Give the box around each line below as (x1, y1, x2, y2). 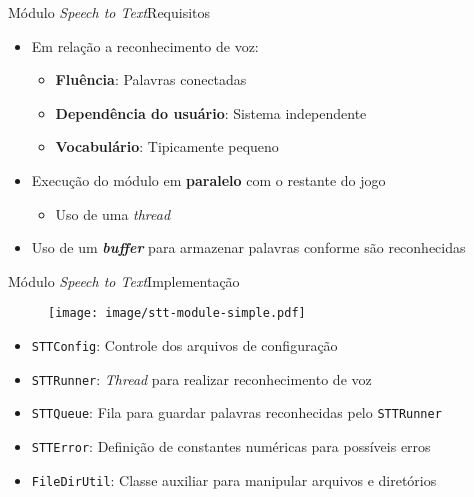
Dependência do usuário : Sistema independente (55, 102, 367, 123)
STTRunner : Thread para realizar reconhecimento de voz (31, 368, 372, 389)
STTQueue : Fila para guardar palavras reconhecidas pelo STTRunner (31, 402, 442, 423)
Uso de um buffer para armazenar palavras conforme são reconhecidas (31, 237, 466, 258)
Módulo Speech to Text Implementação (8, 270, 240, 291)
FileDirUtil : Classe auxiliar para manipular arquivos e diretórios (31, 469, 437, 490)
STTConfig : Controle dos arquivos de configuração (31, 335, 338, 355)
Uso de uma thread (55, 203, 171, 224)
